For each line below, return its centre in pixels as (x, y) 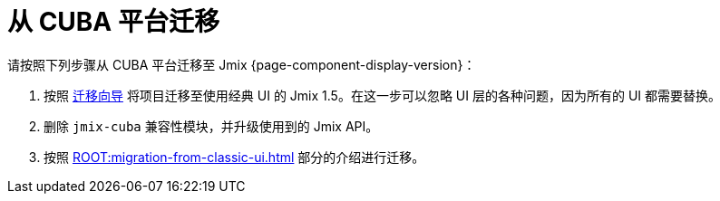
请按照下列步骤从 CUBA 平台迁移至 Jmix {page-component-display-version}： (242, 64)
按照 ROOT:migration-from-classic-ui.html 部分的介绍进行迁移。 (234, 157)
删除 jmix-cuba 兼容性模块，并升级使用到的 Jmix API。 (211, 126)
